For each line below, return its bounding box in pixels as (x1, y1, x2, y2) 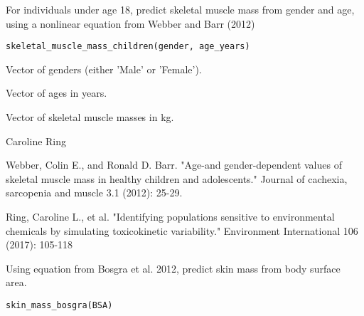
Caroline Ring (6, 133, 67, 148)
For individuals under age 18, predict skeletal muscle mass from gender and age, (6, 2, 355, 16)
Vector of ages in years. (6, 85, 107, 100)
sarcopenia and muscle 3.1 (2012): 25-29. (6, 185, 183, 200)
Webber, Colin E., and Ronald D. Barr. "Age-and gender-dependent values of (6, 157, 342, 172)
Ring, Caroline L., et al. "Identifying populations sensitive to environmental (6, 209, 335, 223)
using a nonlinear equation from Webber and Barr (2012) (6, 16, 255, 31)
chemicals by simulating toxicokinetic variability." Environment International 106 (6, 223, 358, 238)
